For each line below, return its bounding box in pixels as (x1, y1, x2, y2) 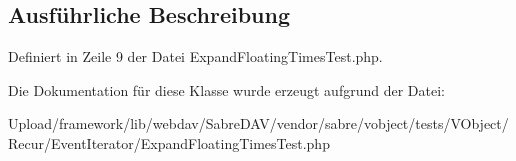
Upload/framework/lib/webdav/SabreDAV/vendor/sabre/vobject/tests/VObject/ (8, 113, 509, 134)
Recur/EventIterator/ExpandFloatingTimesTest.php (8, 132, 330, 153)
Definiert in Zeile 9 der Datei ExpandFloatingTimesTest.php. (8, 46, 383, 67)
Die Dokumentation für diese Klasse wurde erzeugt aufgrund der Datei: (8, 79, 445, 100)
